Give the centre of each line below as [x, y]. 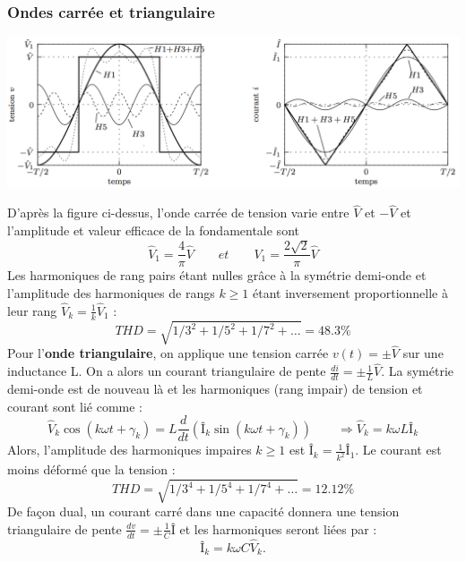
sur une [423, 353]
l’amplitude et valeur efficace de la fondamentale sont [153, 230]
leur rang [32, 310]
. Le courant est [398, 450]
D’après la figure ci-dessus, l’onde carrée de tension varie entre [178, 213]
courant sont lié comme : [75, 406]
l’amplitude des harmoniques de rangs [111, 292]
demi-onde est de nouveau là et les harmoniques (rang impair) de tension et [215, 389]
